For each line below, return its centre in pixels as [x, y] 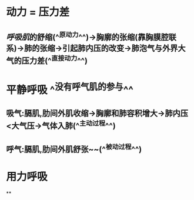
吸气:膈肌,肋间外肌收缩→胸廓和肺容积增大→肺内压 [97, 113]
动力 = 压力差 [38, 12]
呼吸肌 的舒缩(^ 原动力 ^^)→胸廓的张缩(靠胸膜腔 [87, 36]
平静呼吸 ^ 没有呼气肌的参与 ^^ [70, 89]
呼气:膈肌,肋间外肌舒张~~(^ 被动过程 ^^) [74, 148]
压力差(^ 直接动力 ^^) [55, 59]
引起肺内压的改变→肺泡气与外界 [120, 48]
